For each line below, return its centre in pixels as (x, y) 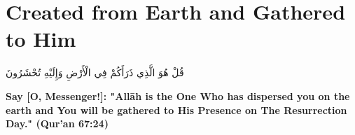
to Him (41, 39)
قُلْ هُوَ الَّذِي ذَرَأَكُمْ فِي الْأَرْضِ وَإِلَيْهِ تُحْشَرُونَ (95, 72)
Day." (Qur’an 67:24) (57, 123)
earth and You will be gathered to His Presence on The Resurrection (176, 109)
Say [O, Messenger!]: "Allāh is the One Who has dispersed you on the (178, 95)
